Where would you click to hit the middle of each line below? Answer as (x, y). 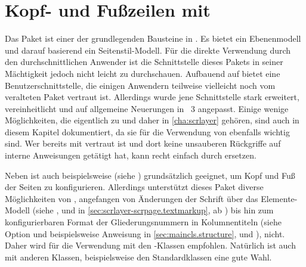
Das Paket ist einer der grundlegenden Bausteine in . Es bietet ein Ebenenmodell (153, 38)
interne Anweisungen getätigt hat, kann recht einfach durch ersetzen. (131, 155)
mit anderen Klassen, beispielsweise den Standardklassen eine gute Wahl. (138, 257)
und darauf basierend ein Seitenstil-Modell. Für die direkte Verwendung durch (148, 50)
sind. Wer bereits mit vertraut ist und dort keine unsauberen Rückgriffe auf (143, 143)
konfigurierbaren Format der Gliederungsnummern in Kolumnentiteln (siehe (143, 222)
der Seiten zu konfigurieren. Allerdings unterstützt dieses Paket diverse (134, 187)
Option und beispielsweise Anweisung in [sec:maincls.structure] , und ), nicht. (145, 233)
